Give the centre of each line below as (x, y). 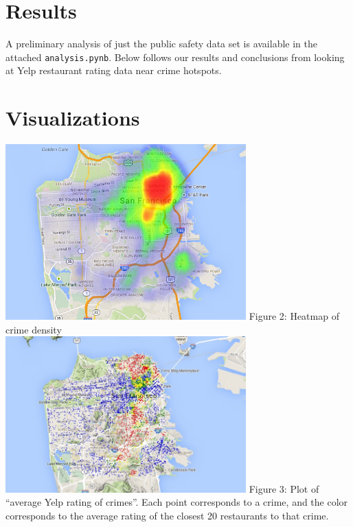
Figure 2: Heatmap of (294, 315)
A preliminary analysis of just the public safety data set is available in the (161, 44)
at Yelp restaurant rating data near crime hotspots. (114, 70)
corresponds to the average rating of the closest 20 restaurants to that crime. (167, 515)
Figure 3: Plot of (284, 488)
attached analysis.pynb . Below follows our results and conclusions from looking (175, 57)
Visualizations (73, 118)
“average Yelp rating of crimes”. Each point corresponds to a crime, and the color (177, 502)
